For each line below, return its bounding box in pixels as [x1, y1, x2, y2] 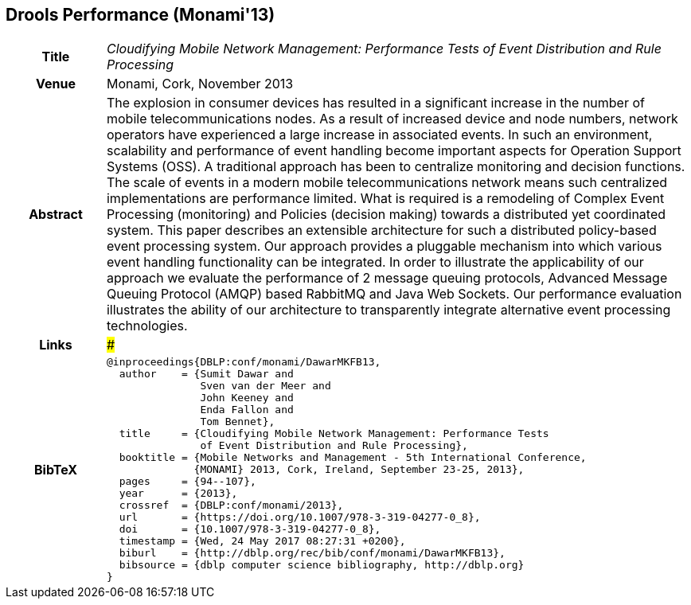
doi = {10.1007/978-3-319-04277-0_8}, [119, 523, 381, 536]
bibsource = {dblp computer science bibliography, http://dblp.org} [119, 559, 525, 572]
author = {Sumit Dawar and [119, 368, 294, 381]
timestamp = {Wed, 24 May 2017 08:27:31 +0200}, [119, 535, 406, 548]
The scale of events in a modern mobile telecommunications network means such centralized [106, 174, 668, 191]
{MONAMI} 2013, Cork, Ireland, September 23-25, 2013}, [193, 463, 525, 476]
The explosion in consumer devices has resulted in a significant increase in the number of [106, 95, 645, 111]
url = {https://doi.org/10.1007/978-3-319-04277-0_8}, [119, 511, 481, 524]
